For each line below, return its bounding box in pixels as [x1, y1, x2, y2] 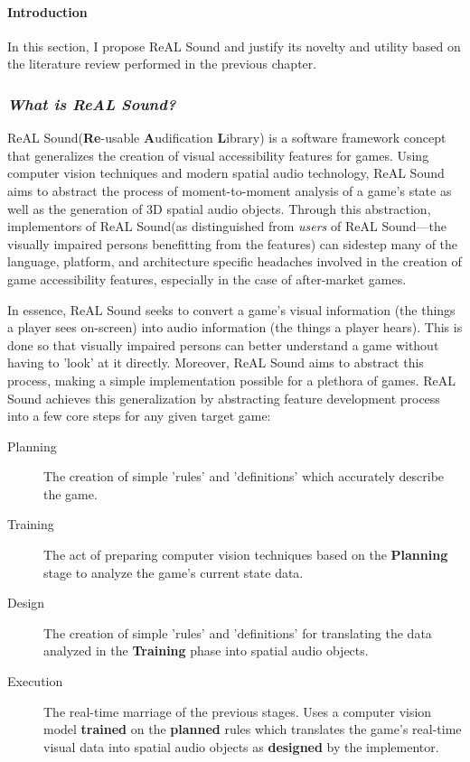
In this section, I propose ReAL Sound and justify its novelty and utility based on [7, 36, 461, 55]
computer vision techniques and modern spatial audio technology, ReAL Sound [7, 163, 445, 182]
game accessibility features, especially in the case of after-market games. [7, 269, 407, 288]
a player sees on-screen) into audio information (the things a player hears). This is [7, 318, 463, 337]
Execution [7, 672, 63, 691]
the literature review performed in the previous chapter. [7, 54, 317, 73]
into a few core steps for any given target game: [7, 406, 271, 425]
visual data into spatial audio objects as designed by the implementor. [43, 737, 439, 756]
